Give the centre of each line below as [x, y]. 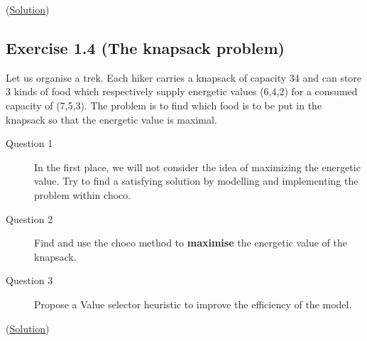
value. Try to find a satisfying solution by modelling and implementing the [196, 181]
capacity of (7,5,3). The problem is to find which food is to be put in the [164, 105]
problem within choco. [83, 194]
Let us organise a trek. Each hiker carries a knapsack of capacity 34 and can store [184, 77]
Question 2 [29, 218]
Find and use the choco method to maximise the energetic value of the [191, 243]
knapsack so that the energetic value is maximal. [111, 119]
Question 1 [29, 143]
